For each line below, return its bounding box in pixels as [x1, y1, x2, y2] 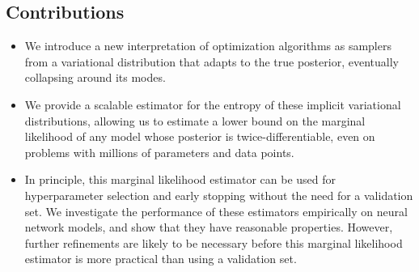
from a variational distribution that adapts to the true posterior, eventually [24, 53, 399, 70]
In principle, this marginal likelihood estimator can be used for [24, 171, 336, 188]
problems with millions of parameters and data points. [24, 143, 294, 160]
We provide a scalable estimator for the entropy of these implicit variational [24, 96, 401, 113]
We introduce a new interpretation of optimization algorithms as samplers [24, 37, 391, 54]
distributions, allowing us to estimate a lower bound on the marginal [24, 112, 366, 129]
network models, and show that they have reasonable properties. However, [24, 219, 393, 236]
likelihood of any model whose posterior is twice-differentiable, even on [24, 128, 375, 145]
